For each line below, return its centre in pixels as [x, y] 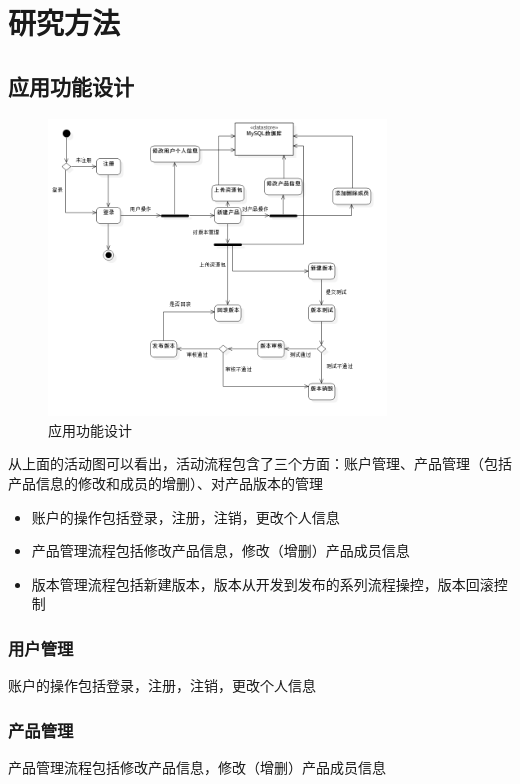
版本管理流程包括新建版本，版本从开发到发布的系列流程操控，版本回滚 [262, 583]
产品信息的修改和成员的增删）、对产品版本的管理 [165, 482]
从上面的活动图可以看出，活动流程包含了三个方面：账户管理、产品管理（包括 [260, 463]
